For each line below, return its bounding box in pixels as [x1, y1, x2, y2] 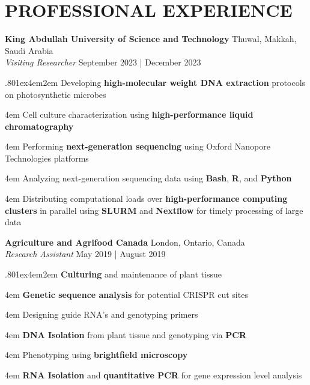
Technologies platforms [5, 151, 89, 164]
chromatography [5, 120, 74, 132]
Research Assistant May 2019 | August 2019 [5, 247, 166, 260]
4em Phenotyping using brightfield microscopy [5, 348, 188, 361]
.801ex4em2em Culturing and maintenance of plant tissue [5, 268, 222, 280]
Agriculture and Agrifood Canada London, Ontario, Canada [5, 235, 245, 248]
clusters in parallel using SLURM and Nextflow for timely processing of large [5, 204, 303, 216]
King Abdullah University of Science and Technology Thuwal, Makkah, [5, 32, 297, 45]
